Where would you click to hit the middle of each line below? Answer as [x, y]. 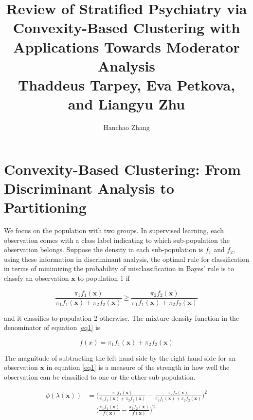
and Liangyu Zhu [126, 104]
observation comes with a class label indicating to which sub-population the [117, 240]
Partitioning [45, 207]
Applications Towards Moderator [126, 46]
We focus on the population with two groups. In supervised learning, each [114, 230]
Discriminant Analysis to [89, 188]
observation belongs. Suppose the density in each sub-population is [104, 249]
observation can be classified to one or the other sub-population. [100, 376]
